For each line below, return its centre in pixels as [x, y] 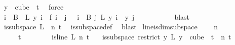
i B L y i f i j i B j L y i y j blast [97, 16]
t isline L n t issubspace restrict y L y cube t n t [125, 36]
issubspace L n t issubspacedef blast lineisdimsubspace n [111, 27]
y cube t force [34, 7]
